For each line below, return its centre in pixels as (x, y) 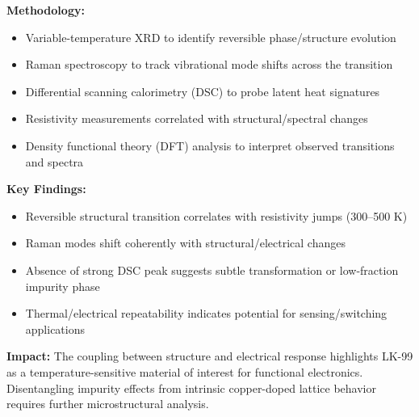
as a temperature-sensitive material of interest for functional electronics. (185, 371)
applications (55, 329)
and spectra (54, 161)
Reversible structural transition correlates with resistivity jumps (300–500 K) (216, 215)
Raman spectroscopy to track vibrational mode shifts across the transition (209, 64)
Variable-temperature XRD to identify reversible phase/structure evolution (211, 37)
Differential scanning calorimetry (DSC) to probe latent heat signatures (203, 91)
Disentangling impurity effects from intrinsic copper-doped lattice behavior (191, 388)
